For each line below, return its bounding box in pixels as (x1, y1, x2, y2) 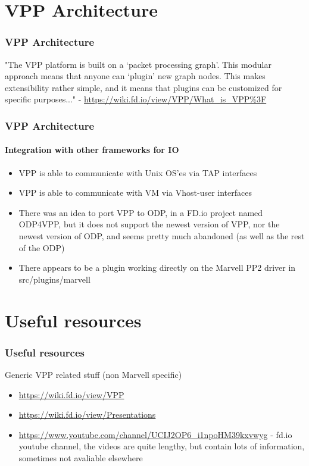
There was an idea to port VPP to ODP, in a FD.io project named (18, 206, 263, 218)
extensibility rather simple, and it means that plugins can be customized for (5, 81, 282, 93)
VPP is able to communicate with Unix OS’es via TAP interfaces (18, 166, 257, 179)
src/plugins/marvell (18, 273, 90, 285)
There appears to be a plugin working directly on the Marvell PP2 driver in (18, 261, 296, 274)
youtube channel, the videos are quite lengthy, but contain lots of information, (18, 440, 305, 452)
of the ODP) (18, 241, 65, 254)
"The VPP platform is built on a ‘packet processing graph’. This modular (5, 58, 271, 70)
